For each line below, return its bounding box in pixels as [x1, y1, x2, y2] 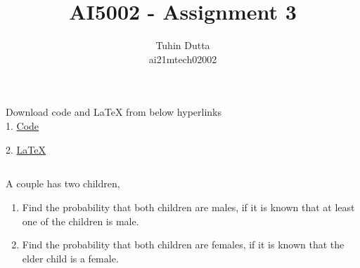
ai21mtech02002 [148, 51, 217, 66]
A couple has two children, [6, 176, 120, 191]
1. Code [6, 118, 39, 133]
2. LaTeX [6, 142, 46, 156]
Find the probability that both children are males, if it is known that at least [22, 200, 355, 215]
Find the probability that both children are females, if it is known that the [22, 237, 345, 252]
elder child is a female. [22, 250, 119, 265]
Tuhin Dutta [155, 38, 210, 53]
